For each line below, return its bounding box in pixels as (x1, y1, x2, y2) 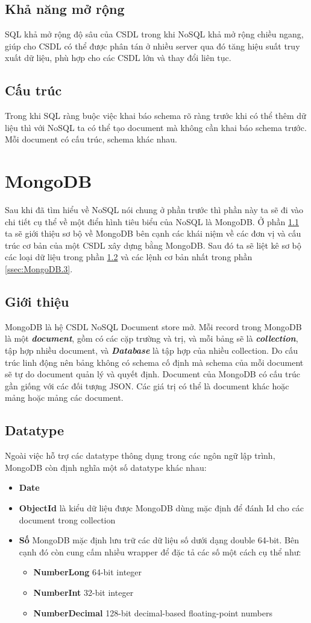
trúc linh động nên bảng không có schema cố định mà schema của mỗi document (5, 356, 304, 368)
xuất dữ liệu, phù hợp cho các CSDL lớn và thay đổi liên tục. (5, 51, 231, 64)
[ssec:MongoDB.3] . (5, 263, 73, 275)
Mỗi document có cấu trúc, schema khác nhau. (5, 133, 177, 145)
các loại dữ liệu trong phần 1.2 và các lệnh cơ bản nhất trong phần (5, 251, 253, 263)
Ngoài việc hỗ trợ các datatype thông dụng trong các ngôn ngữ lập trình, (5, 449, 275, 462)
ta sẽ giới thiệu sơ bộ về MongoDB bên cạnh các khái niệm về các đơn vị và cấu (5, 227, 301, 240)
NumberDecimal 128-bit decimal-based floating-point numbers (33, 606, 272, 619)
